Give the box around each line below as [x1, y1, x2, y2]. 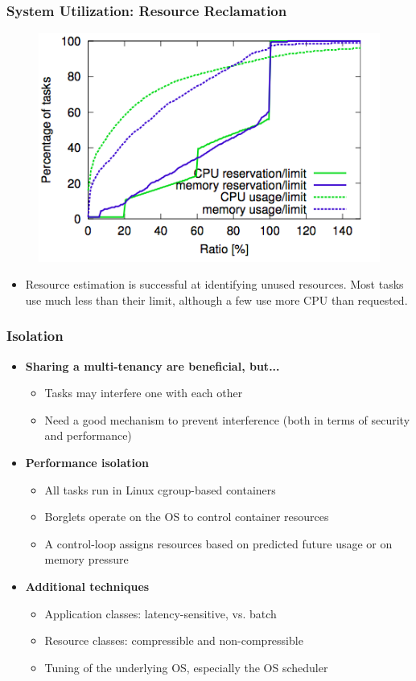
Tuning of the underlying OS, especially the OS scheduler [44, 658, 328, 675]
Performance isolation [25, 454, 149, 471]
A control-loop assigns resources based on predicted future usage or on [44, 535, 393, 552]
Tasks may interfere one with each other [44, 384, 243, 401]
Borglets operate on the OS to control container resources [44, 508, 329, 525]
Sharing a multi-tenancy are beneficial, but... [25, 357, 280, 374]
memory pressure [44, 551, 129, 568]
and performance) [44, 427, 132, 444]
